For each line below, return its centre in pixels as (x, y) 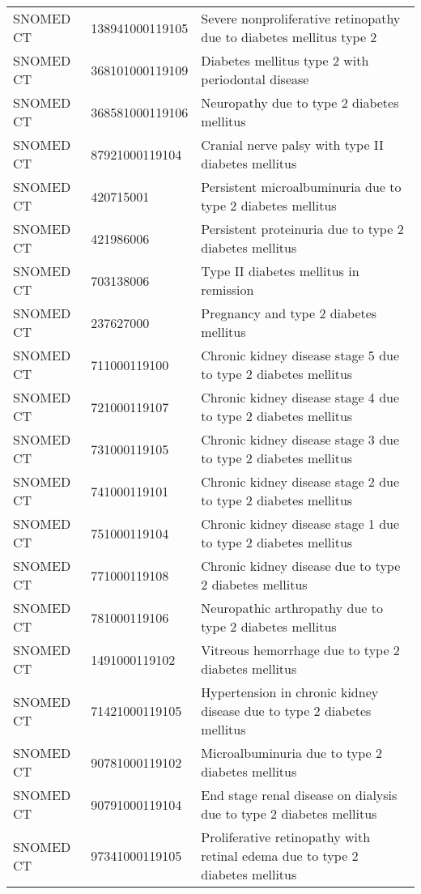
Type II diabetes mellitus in (280, 271)
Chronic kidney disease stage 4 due (300, 397)
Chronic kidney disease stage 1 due (300, 524)
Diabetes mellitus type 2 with (285, 60)
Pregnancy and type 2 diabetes (289, 313)
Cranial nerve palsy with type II (292, 145)
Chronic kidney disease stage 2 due (300, 481)
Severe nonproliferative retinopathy (301, 18)
